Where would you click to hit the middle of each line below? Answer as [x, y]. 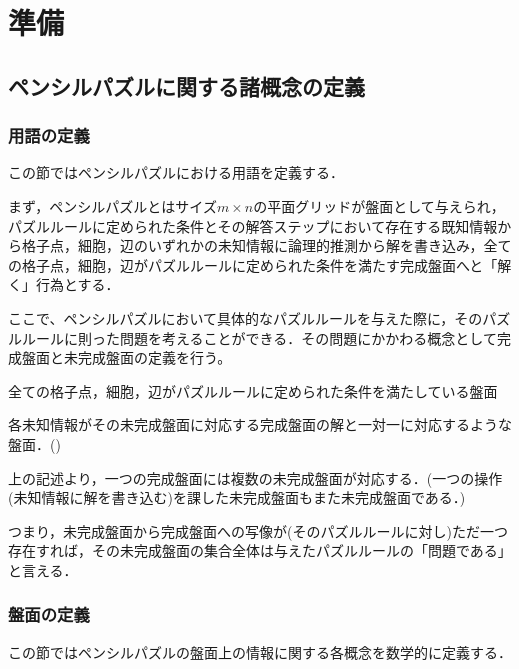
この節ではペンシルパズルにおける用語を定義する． [176, 172]
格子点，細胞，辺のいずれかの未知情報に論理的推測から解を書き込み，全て [266, 245]
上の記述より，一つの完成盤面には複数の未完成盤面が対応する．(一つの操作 [255, 477]
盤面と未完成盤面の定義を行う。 [126, 357]
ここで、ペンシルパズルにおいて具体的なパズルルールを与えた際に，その [245, 317]
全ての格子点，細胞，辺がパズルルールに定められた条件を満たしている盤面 [253, 390]
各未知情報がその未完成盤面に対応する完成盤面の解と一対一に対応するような [260, 424]
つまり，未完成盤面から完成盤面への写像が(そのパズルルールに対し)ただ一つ [258, 530]
